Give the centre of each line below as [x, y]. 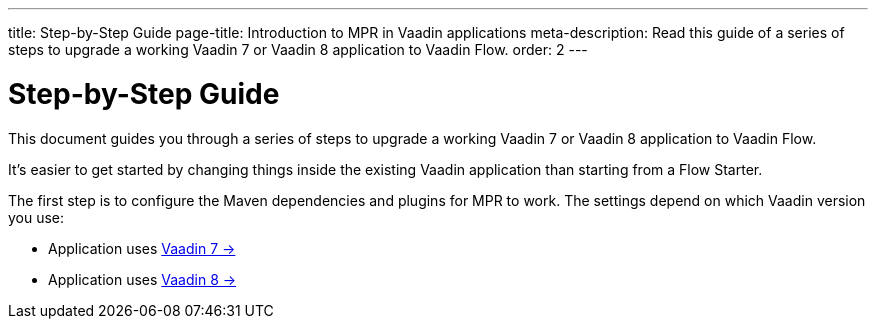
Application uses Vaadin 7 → [142, 248]
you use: [36, 217]
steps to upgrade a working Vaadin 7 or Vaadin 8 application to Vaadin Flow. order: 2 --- [298, 49]
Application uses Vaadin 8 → [142, 279]
